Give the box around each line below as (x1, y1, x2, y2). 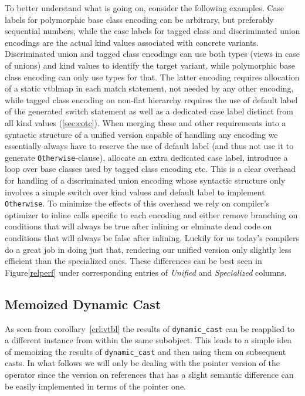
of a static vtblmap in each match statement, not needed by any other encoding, (5, 82, 294, 94)
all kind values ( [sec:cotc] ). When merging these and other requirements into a (5, 116, 286, 128)
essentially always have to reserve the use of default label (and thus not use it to (5, 140, 294, 152)
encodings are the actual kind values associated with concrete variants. (5, 36, 259, 48)
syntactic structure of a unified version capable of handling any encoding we (5, 128, 278, 140)
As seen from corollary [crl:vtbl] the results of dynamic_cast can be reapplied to (5, 322, 295, 334)
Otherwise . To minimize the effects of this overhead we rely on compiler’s (5, 197, 270, 209)
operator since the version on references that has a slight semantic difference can (5, 368, 294, 381)
